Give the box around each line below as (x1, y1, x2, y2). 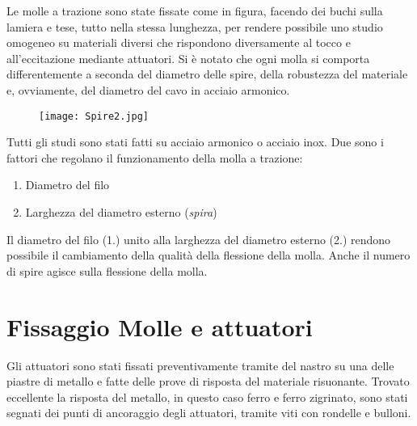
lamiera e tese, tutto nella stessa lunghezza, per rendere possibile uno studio (6, 18, 383, 35)
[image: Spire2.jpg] (39, 110, 150, 122)
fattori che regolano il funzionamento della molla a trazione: (6, 149, 303, 166)
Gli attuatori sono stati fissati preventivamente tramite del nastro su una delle (6, 356, 394, 373)
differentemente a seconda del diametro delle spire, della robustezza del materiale (6, 65, 408, 82)
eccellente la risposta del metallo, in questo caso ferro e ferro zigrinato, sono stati (6, 388, 408, 405)
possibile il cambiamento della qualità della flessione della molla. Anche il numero (6, 247, 411, 264)
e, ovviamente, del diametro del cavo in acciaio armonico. (6, 81, 290, 98)
